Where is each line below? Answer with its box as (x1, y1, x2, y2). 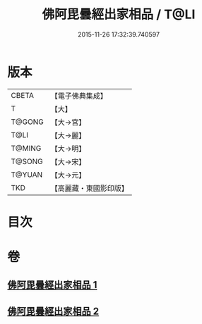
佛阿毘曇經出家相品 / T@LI (42, 6, 196, 23)
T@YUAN (11, 170, 43, 180)
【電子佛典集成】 (50, 91, 107, 101)
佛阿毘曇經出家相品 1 (7, 279, 97, 291)
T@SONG (11, 156, 44, 166)
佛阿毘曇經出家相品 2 (7, 305, 100, 317)
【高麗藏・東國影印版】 (50, 183, 129, 193)
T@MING (11, 143, 42, 153)
